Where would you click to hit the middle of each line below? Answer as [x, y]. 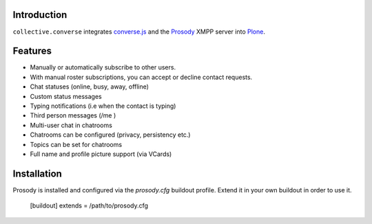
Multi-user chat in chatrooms [71, 125]
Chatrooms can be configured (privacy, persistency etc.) [110, 135]
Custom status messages [66, 96]
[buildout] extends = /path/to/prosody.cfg [89, 205]
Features [32, 51]
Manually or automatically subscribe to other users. [103, 67]
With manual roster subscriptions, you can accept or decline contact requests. [141, 77]
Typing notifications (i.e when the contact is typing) [103, 106]
